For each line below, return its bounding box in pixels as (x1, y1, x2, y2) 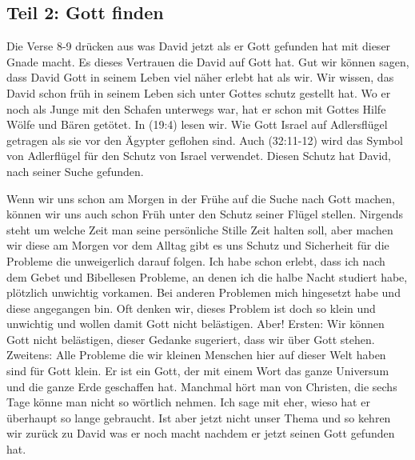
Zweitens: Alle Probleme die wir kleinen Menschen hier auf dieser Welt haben (6, 346, 386, 363)
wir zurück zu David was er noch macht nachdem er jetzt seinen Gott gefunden (6, 425, 395, 442)
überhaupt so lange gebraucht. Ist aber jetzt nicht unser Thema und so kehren (6, 409, 391, 426)
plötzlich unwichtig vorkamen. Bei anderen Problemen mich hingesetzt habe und (6, 284, 401, 301)
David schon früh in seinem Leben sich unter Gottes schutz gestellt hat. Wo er (6, 84, 391, 101)
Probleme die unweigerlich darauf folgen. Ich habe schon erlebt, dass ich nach (6, 252, 385, 269)
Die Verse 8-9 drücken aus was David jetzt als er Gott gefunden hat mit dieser (6, 38, 391, 54)
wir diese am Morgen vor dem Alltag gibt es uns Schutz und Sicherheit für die (6, 237, 389, 254)
